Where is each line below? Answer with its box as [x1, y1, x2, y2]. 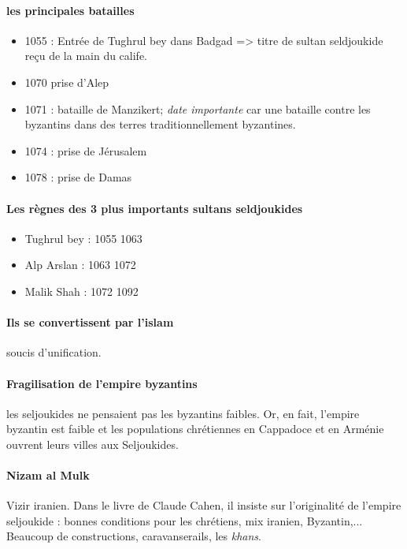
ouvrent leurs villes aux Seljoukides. [6, 435, 179, 452]
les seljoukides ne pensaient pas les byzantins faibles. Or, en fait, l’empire [6, 405, 360, 421]
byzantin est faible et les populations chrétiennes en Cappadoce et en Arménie [6, 420, 384, 437]
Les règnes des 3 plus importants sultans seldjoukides [6, 200, 303, 216]
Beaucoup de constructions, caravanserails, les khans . [6, 528, 261, 544]
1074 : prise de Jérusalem [24, 142, 147, 159]
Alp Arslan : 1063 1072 [24, 256, 136, 273]
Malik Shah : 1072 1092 [24, 282, 139, 299]
